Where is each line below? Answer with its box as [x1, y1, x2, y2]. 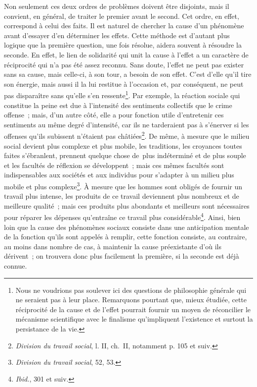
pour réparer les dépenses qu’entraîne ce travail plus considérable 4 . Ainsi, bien [4, 211, 241, 222]
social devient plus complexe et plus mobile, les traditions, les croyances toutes [4, 140, 242, 151]
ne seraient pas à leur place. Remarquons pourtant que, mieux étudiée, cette [15, 294, 247, 305]
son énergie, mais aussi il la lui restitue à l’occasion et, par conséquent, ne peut [4, 78, 244, 89]
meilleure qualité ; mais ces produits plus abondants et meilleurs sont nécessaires [4, 200, 250, 211]
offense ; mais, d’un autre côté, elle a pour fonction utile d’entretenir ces [4, 110, 224, 120]
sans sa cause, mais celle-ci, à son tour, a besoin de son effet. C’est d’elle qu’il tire [4, 69, 252, 79]
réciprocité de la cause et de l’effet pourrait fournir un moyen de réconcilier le [15, 304, 251, 314]
